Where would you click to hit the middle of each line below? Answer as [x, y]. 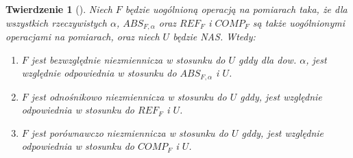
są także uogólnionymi [299, 22]
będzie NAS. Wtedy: [214, 37]
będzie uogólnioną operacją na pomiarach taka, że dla [236, 9]
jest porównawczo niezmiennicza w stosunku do [130, 132]
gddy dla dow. [268, 59]
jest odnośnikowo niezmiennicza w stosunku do [129, 96]
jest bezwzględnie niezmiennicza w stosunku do [128, 59]
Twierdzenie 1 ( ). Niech [59, 9]
